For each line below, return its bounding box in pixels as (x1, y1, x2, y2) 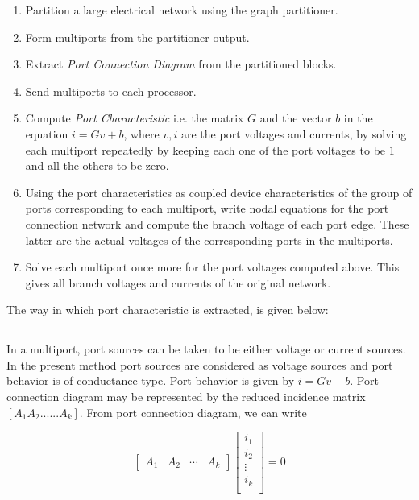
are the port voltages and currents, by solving (181, 125, 407, 142)
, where (123, 125, 160, 142)
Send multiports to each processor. (25, 82, 197, 99)
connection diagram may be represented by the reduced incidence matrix (6, 388, 366, 405)
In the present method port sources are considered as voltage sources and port (6, 356, 393, 373)
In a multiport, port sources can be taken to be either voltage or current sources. (6, 341, 406, 357)
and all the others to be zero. (25, 157, 169, 174)
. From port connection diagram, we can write (79, 403, 307, 420)
